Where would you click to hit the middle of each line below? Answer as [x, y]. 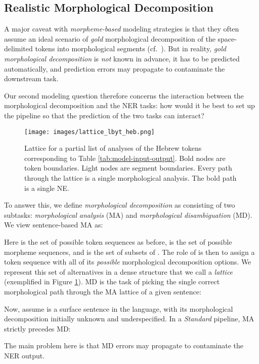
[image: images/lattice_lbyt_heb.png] [90, 132]
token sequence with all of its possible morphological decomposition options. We [128, 262]
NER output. [25, 355]
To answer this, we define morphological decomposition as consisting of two [120, 205]
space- [227, 38]
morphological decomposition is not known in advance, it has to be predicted [122, 58]
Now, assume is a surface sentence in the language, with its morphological [119, 308]
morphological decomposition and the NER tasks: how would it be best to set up [129, 105]
